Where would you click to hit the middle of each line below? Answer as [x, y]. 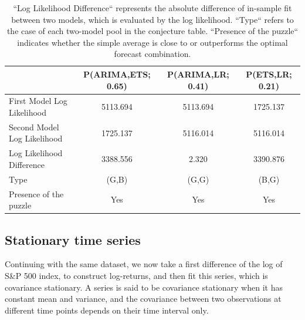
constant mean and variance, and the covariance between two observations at [143, 299]
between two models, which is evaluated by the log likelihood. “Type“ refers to [152, 19]
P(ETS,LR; [269, 74]
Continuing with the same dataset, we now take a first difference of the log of [144, 264]
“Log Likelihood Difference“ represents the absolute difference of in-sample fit [152, 8]
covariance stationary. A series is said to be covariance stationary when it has [144, 287]
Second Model [34, 127]
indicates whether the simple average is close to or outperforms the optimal [152, 42]
